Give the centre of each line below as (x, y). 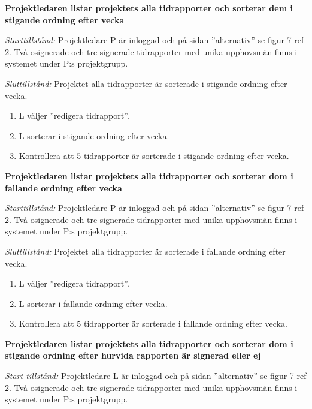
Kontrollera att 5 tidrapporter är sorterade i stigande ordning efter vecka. (154, 156)
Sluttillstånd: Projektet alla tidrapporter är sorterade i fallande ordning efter (145, 251)
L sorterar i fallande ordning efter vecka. (93, 303)
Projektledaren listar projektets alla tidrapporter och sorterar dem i (149, 8)
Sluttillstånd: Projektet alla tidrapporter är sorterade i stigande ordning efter (146, 83)
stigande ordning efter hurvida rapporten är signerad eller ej (133, 355)
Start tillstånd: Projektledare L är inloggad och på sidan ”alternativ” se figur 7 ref (156, 376)
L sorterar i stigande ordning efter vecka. (94, 135)
